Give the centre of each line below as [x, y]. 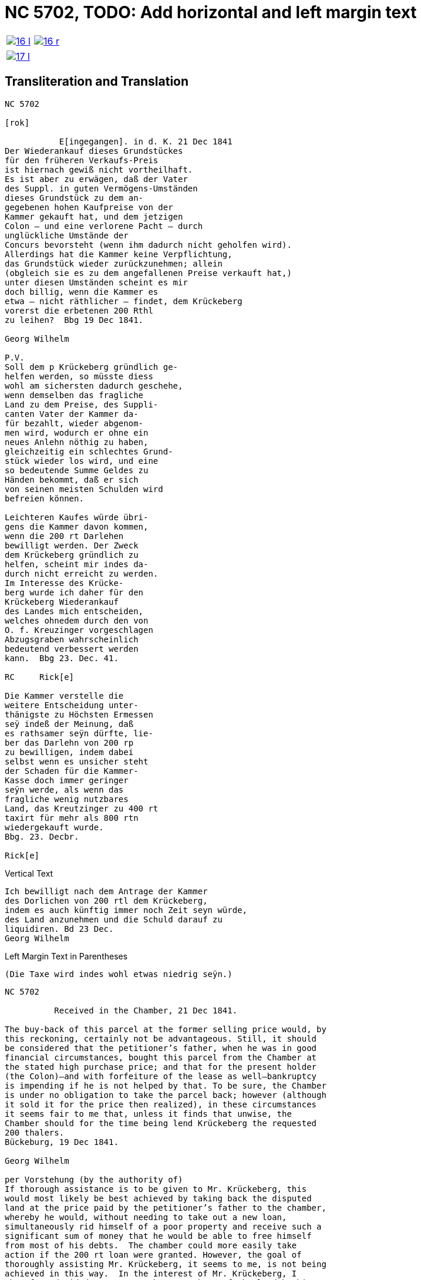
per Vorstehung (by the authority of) [94, 1179]
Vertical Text [29, 873]
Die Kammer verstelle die [64, 695]
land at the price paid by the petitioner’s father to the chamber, [166, 1207]
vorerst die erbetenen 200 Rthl [79, 310]
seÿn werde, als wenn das [64, 789]
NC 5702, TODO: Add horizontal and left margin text [211, 12]
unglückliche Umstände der [67, 235]
